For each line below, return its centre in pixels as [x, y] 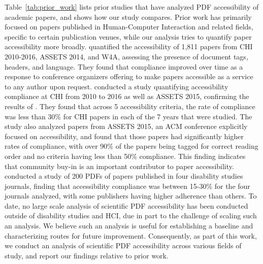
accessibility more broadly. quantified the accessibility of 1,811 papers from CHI [129, 46]
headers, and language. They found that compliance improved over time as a [124, 66]
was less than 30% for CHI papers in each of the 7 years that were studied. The [128, 116]
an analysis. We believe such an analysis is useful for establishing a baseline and [129, 226]
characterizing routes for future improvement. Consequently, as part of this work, [131, 235]
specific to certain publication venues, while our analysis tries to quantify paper [128, 36]
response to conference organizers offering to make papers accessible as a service [129, 76]
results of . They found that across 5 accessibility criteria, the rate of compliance [130, 106]
